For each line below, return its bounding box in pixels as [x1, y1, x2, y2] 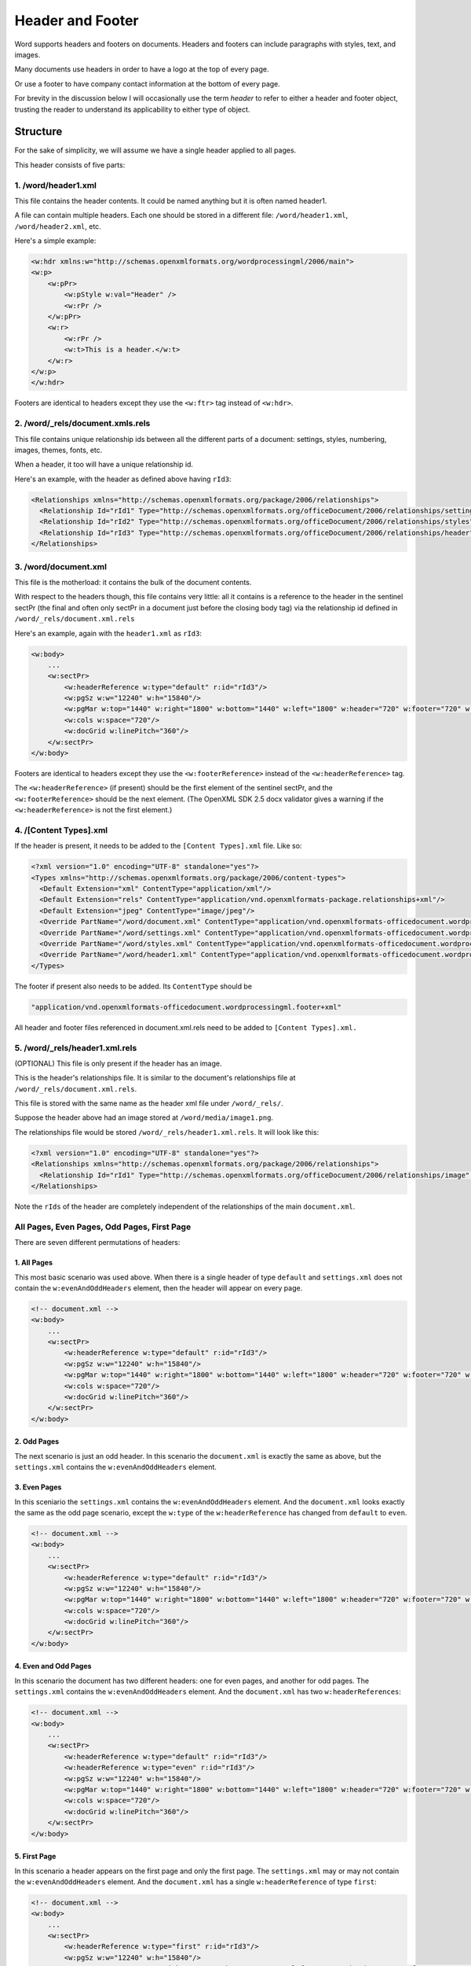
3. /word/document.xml [14, 561, 108, 572]
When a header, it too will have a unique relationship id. [14, 460, 194, 469]
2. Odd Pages [14, 1437, 60, 1446]
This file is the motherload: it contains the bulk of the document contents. [14, 577, 252, 587]
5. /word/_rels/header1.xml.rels [14, 1042, 137, 1053]
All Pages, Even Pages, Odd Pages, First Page [14, 1221, 192, 1232]
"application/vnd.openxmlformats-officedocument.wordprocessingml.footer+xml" [31, 1003, 341, 1011]
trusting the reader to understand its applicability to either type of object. [14, 105, 250, 114]
